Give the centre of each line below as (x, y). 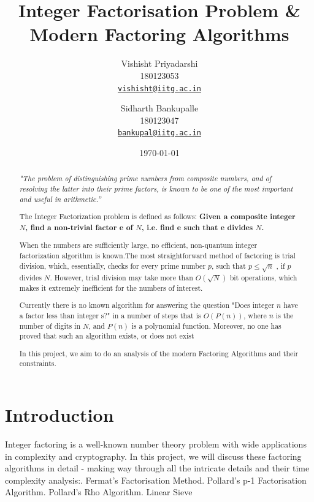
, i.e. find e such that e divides (197, 227)
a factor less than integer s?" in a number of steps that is (110, 315)
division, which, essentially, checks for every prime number (113, 265)
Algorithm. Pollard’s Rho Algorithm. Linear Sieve (99, 492)
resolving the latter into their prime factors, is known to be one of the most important (156, 189)
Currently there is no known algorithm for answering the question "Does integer (147, 305)
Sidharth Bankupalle (159, 108)
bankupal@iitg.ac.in (159, 133)
